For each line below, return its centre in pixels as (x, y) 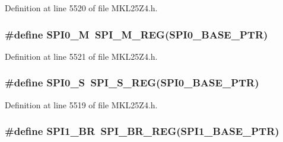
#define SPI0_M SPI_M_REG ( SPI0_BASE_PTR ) (136, 34)
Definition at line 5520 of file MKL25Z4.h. (81, 8)
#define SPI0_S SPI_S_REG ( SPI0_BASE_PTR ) (132, 83)
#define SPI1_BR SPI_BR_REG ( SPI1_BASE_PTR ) (142, 131)
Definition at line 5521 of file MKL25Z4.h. (81, 56)
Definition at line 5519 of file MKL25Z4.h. (81, 104)
